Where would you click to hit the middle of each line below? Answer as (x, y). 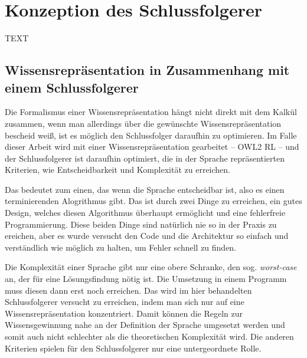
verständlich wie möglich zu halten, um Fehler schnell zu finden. (121, 247)
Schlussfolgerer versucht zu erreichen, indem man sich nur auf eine (125, 302)
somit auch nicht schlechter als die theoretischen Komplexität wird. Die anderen (149, 336)
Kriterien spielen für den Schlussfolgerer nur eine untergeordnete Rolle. (133, 348)
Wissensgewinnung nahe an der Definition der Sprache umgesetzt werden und (145, 325)
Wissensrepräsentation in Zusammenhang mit (147, 70)
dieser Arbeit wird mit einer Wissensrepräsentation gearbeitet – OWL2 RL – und (152, 147)
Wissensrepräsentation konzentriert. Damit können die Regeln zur (124, 313)
